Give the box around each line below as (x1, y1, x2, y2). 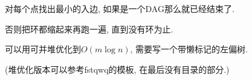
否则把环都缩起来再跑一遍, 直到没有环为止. (5, 22, 173, 35)
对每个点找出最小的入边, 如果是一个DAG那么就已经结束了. (5, 2, 234, 14)
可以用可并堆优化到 (5, 43, 81, 55)
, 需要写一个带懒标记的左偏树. (130, 43, 248, 55)
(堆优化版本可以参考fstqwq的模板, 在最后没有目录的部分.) (5, 63, 230, 75)
